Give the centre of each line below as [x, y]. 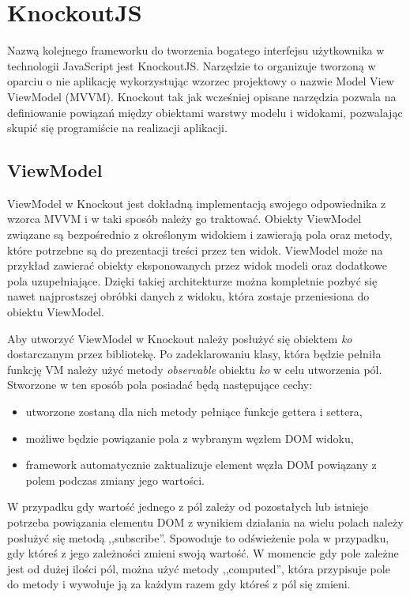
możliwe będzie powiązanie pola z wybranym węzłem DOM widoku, [190, 438]
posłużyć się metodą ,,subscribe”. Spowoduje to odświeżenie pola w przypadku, [198, 537]
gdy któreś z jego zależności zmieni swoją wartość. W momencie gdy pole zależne [203, 553]
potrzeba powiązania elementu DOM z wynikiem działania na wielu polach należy [205, 521]
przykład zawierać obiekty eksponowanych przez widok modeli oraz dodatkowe [197, 265]
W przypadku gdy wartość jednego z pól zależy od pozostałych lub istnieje [188, 506]
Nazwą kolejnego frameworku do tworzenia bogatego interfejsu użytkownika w [196, 50]
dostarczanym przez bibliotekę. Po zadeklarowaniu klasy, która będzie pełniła [194, 354]
